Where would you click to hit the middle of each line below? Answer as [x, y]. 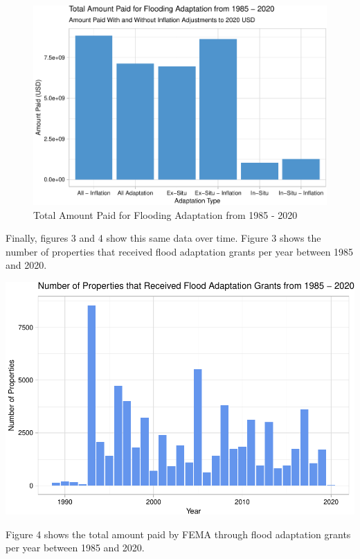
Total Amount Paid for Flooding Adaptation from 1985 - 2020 [165, 214]
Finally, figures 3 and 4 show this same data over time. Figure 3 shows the [163, 238]
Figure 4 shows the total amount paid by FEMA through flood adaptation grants [178, 534]
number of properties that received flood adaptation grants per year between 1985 [180, 251]
